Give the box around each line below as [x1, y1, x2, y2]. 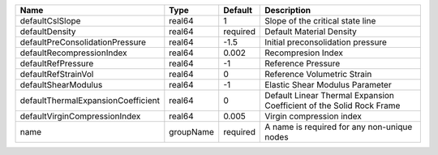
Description [264, 5, 311, 15]
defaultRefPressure [19, 58, 94, 69]
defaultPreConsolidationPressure [19, 37, 146, 48]
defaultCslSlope [19, 15, 81, 26]
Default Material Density [264, 26, 357, 37]
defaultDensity [19, 26, 76, 37]
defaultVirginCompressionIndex [19, 110, 141, 122]
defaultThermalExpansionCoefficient [19, 95, 160, 105]
